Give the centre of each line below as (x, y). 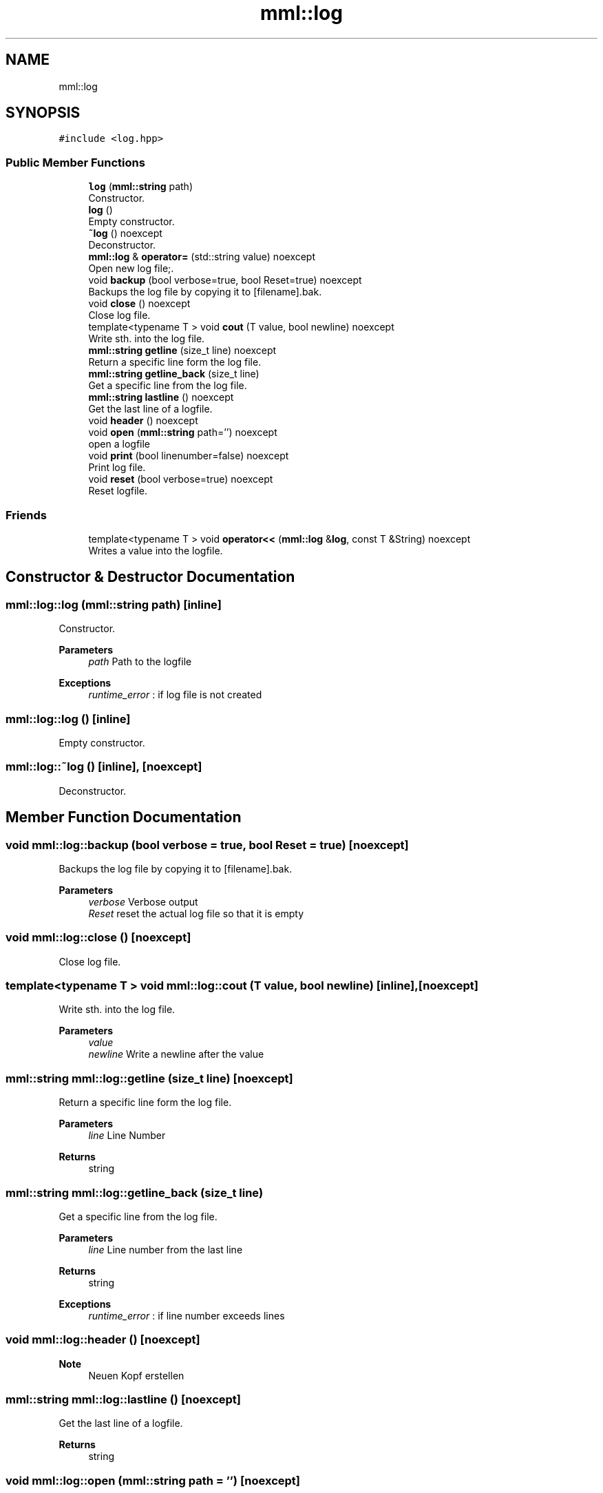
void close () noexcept (139, 304)
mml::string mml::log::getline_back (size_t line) (135, 1192)
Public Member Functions (75, 162)
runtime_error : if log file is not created (175, 695)
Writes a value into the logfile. (156, 550)
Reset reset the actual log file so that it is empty (196, 913)
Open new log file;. (131, 269)
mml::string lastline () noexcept (161, 397)
